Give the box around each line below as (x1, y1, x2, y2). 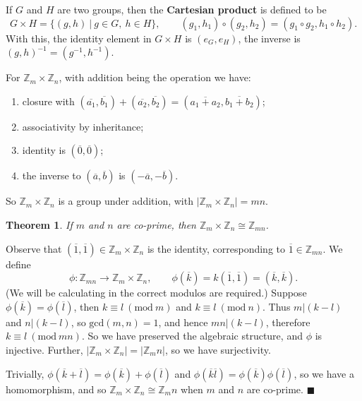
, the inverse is (238, 30, 301, 45)
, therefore (265, 314, 310, 329)
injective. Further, (6, 342, 83, 357)
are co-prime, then (116, 217, 196, 232)
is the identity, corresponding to (147, 241, 285, 256)
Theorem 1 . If (6, 217, 73, 232)
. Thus (263, 299, 291, 313)
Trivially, (6, 366, 44, 381)
